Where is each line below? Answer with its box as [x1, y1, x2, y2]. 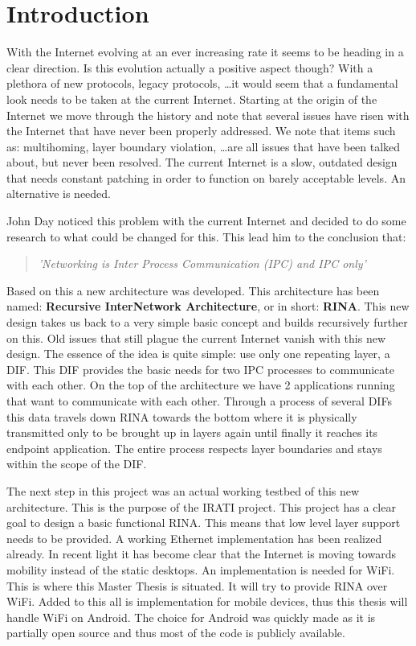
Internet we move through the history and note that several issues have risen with [6, 106, 410, 123]
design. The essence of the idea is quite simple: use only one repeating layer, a [6, 345, 390, 362]
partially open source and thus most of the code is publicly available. [6, 624, 345, 641]
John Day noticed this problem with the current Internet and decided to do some [6, 212, 406, 229]
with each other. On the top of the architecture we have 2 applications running [6, 376, 395, 393]
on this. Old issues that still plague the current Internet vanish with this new [6, 329, 385, 346]
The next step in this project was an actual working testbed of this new [6, 482, 360, 499]
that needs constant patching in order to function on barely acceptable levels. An [6, 169, 406, 186]
